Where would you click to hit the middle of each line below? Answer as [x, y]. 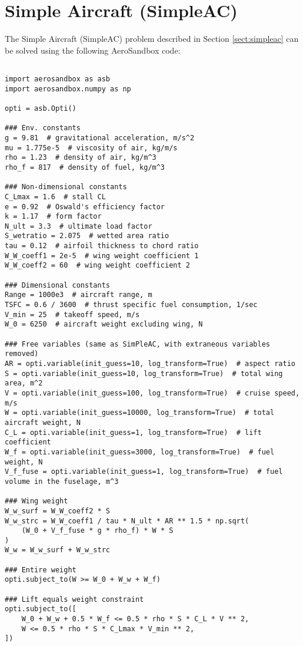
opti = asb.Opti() [41, 108]
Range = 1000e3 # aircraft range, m [79, 295]
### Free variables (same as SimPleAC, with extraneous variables [138, 344]
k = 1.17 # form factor [53, 217]
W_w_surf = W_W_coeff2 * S [57, 511]
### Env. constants [43, 128]
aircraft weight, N [43, 422]
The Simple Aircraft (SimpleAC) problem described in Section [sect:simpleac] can [152, 39]
